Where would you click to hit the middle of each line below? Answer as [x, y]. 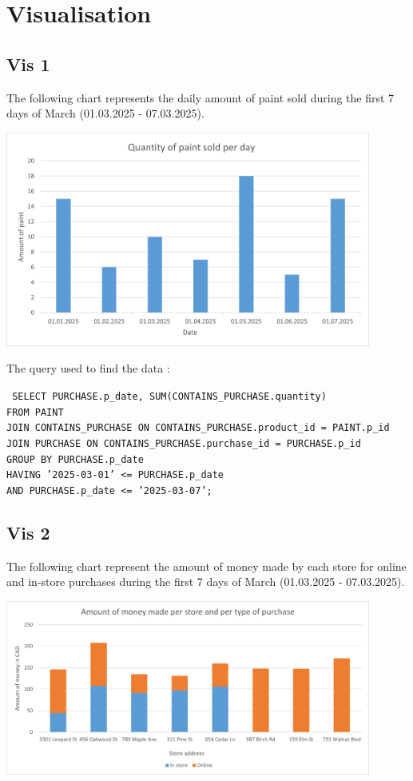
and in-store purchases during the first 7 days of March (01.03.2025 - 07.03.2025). [206, 582]
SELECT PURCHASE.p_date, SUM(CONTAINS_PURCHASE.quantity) [169, 396]
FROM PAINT [35, 412]
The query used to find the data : [88, 368]
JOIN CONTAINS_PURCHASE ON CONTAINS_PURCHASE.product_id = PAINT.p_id [198, 428]
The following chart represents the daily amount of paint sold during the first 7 [201, 97]
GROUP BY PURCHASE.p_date [75, 459]
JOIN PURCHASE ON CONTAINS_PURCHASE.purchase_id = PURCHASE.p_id [184, 443]
